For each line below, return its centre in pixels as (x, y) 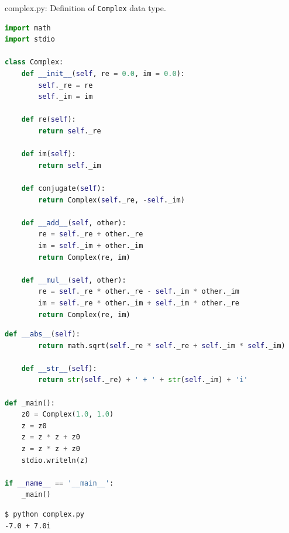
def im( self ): (49, 154)
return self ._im (70, 165)
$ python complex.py (45, 514)
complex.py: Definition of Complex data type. (85, 8)
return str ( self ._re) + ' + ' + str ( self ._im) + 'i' (143, 380)
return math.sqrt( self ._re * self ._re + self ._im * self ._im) (162, 345)
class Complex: (34, 62)
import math (28, 28)
